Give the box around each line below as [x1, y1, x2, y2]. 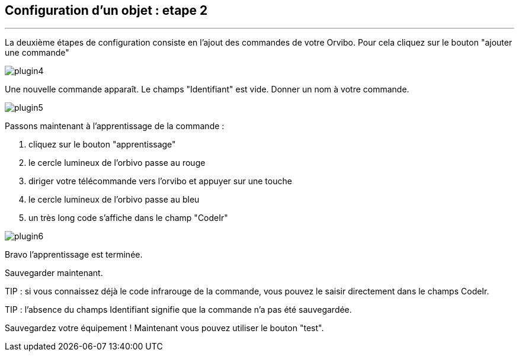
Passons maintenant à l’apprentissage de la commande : [5, 121, 225, 132]
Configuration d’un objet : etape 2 [5, 3, 208, 18]
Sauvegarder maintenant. [5, 268, 103, 278]
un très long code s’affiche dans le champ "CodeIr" [28, 213, 228, 223]
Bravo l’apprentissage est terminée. [5, 249, 143, 260]
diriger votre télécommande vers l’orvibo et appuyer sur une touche [28, 176, 292, 187]
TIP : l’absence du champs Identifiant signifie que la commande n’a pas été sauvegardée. [5, 304, 352, 315]
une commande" [5, 47, 69, 58]
